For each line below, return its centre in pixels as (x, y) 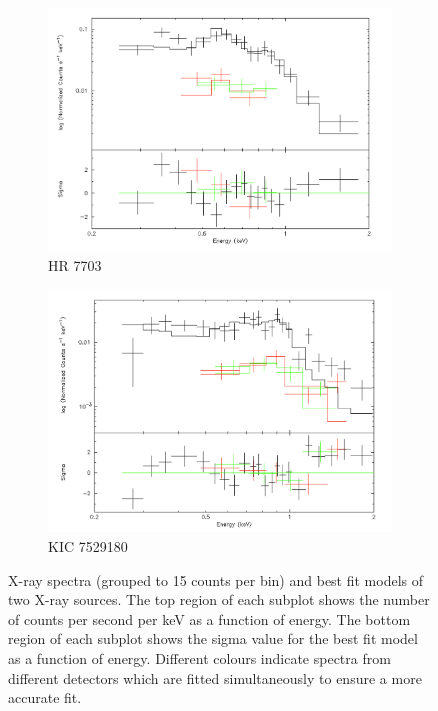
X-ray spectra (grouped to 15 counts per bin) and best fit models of (216, 579)
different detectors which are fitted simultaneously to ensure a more (215, 677)
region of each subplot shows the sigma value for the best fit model (213, 638)
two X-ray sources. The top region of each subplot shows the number (219, 599)
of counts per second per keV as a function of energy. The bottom (209, 618)
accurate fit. (45, 697)
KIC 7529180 (88, 546)
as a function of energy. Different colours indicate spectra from (199, 657)
